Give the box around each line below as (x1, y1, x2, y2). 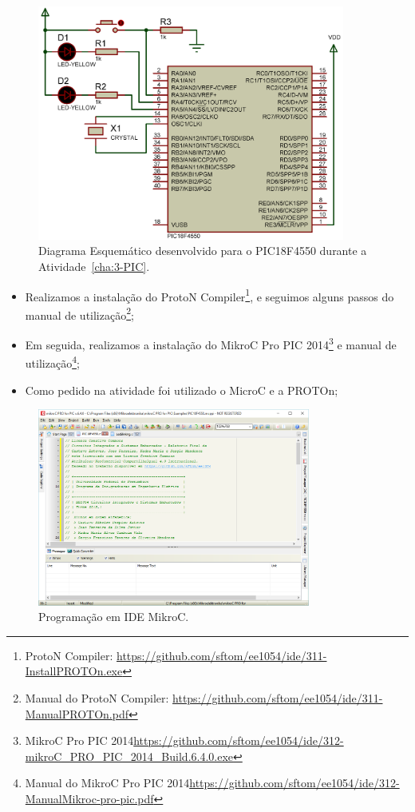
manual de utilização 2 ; (25, 304, 134, 323)
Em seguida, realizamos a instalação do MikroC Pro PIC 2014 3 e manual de (25, 334, 397, 352)
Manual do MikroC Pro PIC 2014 (25, 774, 190, 791)
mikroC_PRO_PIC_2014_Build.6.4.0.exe (25, 747, 234, 764)
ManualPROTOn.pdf (25, 705, 128, 722)
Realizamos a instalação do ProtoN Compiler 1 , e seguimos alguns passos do (25, 285, 394, 304)
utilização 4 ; (25, 352, 80, 371)
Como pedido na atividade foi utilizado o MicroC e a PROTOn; (25, 381, 338, 398)
